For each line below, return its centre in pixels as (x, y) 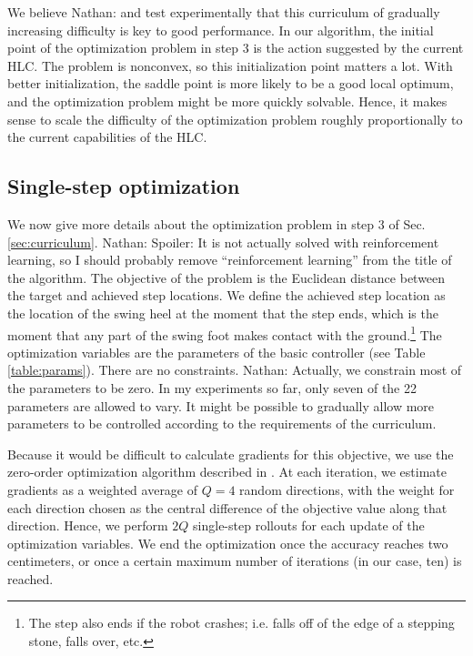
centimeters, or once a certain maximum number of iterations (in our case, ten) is (235, 561)
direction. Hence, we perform (88, 525)
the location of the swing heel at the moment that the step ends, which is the (223, 313)
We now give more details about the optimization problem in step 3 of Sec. (216, 223)
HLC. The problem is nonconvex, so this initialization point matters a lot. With (230, 65)
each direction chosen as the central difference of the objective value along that (227, 507)
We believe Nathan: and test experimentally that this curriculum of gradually (224, 12)
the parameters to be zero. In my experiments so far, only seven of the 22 (212, 387)
